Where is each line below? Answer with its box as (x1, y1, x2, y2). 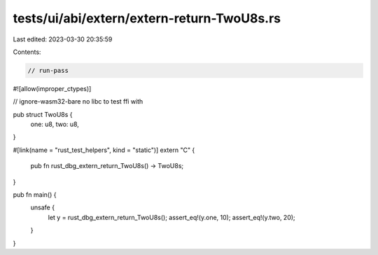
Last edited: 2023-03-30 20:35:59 (13, 35, 113, 43)
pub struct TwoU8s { (13, 110, 73, 118)
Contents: (13, 48, 41, 56)
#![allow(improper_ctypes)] (13, 84, 92, 92)
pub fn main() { (13, 191, 57, 199)
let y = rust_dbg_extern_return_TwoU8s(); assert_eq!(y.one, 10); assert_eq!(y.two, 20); (48, 213, 295, 221)
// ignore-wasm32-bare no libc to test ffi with (13, 97, 143, 106)
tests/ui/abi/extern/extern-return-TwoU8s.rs (13, 11, 281, 26)
